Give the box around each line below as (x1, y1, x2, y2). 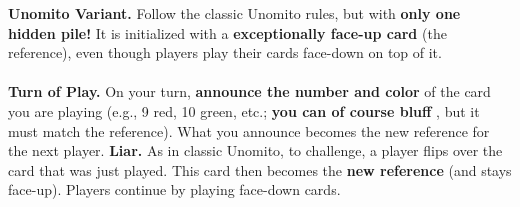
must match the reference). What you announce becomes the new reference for (8, 120, 490, 141)
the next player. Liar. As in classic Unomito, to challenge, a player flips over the (8, 140, 503, 161)
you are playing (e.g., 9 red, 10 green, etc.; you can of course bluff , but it (8, 100, 480, 121)
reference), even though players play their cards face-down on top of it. (8, 42, 442, 63)
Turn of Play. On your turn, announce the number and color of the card (8, 81, 491, 102)
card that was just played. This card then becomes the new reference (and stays (8, 159, 512, 180)
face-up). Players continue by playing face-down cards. (8, 179, 341, 200)
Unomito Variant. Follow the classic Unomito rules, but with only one (8, 3, 461, 23)
